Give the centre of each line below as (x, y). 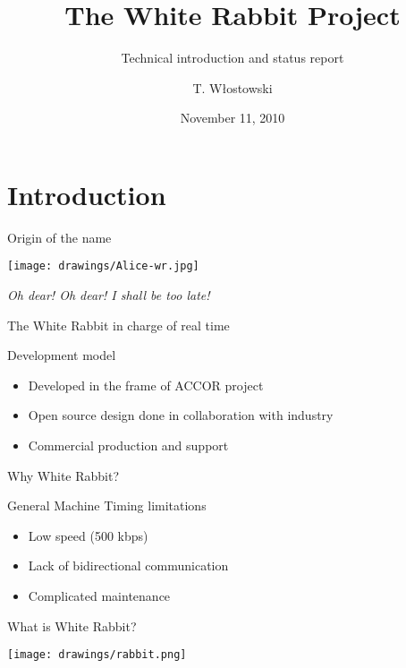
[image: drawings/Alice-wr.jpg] (103, 266)
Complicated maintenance (99, 596)
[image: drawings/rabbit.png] (97, 655)
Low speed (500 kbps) (88, 535)
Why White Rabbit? (63, 475)
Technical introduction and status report (233, 58)
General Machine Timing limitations (107, 505)
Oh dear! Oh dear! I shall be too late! (109, 295)
